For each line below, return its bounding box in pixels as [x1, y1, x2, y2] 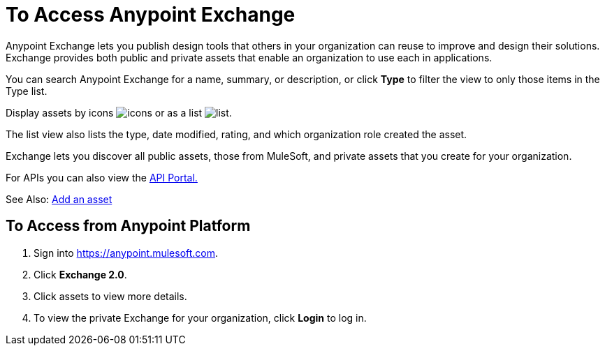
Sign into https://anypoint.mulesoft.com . [34, 246, 219, 259]
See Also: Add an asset [6, 193, 112, 205]
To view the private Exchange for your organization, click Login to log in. [34, 311, 367, 324]
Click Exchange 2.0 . [34, 268, 127, 281]
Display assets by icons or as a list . [6, 106, 232, 119]
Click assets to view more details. [34, 290, 187, 302]
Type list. [6, 84, 48, 97]
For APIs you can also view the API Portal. [6, 171, 198, 184]
